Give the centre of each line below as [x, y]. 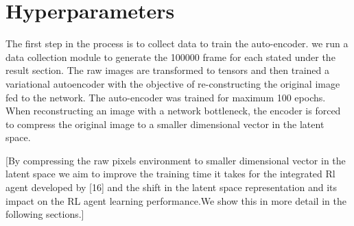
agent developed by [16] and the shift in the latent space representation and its [171, 187]
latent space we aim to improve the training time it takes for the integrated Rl [170, 174]
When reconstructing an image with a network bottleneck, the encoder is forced [173, 111]
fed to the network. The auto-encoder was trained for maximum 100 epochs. [166, 97]
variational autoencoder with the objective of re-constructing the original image [173, 83]
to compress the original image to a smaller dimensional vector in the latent [165, 124]
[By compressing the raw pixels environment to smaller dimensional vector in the [176, 160]
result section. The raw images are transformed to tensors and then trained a [168, 70]
